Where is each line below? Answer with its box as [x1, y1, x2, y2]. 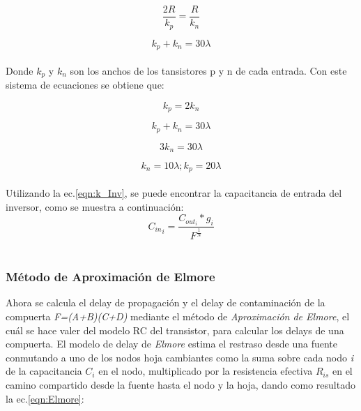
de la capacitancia [6, 364, 82, 378]
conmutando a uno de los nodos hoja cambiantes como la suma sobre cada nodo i [6, 350, 353, 364]
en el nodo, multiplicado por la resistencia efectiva [98, 364, 313, 378]
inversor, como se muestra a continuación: [6, 199, 184, 214]
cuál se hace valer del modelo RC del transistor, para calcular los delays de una [6, 322, 344, 337]
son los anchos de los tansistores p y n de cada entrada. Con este [70, 63, 347, 77]
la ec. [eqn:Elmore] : [6, 391, 84, 405]
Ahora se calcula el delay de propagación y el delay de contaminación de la [6, 295, 325, 310]
